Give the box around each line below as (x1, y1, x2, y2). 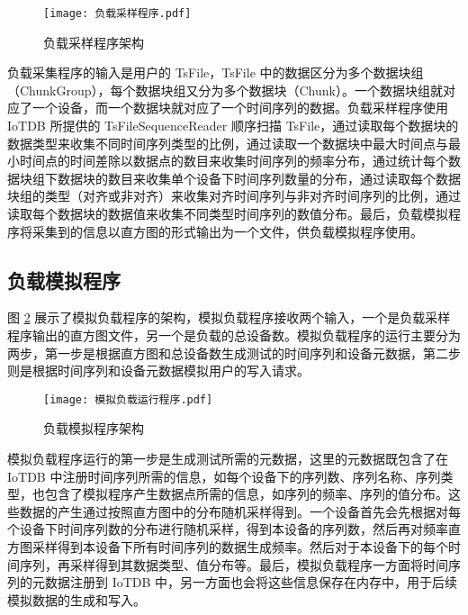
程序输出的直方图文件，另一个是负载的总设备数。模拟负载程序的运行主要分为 (7, 325, 461, 344)
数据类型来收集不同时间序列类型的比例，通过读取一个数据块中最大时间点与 (7, 133, 448, 152)
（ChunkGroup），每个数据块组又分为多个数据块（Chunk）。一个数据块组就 (7, 80, 443, 99)
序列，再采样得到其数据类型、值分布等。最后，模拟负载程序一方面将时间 (19, 555, 448, 574)
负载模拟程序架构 (43, 419, 144, 438)
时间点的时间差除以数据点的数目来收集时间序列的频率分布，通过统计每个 (19, 151, 448, 170)
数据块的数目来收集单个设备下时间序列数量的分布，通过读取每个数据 (57, 168, 461, 187)
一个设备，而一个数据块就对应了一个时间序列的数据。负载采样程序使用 (31, 98, 448, 117)
